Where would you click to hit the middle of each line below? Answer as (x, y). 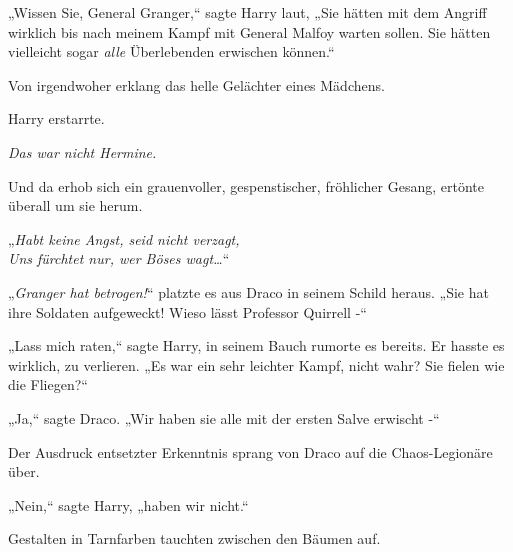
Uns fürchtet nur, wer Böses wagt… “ (119, 258)
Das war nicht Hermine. (82, 151)
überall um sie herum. (75, 205)
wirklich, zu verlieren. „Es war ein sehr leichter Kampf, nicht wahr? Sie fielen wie (256, 364)
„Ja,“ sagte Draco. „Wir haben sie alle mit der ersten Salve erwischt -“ (224, 417)
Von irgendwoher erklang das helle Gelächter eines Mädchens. (196, 84)
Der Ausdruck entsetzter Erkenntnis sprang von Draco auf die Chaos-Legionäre (250, 451)
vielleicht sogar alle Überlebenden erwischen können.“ (171, 51)
